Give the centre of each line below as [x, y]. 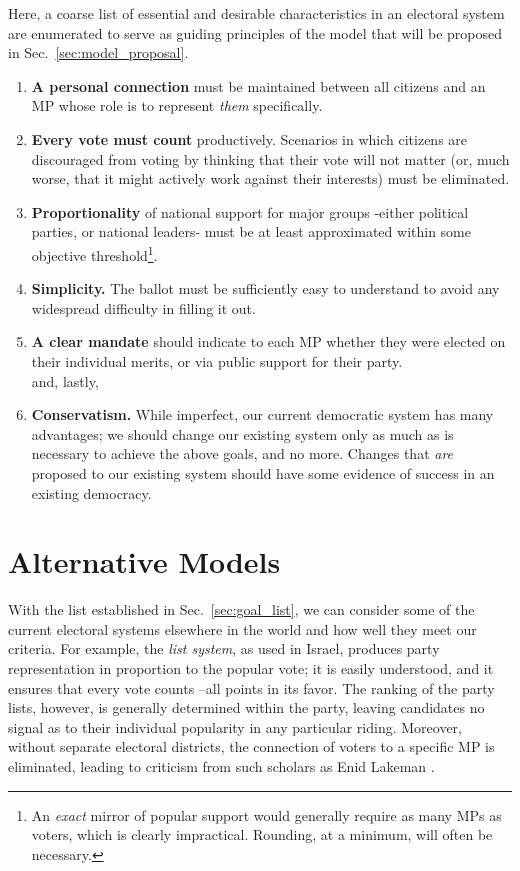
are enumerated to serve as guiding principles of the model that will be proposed [255, 32]
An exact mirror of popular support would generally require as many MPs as [266, 814]
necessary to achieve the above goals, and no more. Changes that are [242, 453]
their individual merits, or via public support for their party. [217, 360]
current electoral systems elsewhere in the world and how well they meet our [242, 628]
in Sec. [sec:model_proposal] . [98, 52]
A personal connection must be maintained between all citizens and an [258, 85]
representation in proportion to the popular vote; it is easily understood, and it [251, 668]
